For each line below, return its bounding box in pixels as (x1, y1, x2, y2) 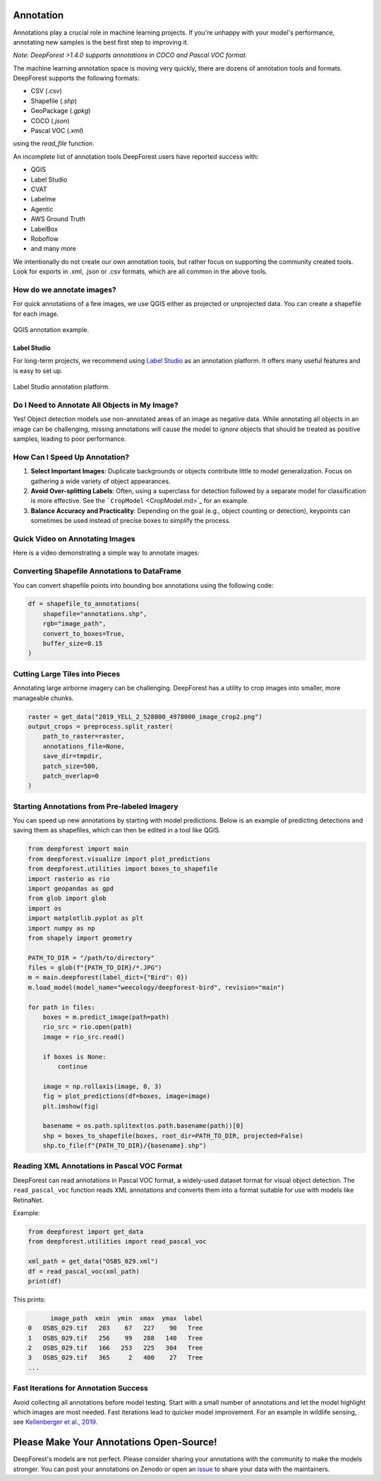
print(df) (28, 1277, 62, 1285)
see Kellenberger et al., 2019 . (13, 1417, 98, 1427)
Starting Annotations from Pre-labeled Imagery (13, 801, 179, 811)
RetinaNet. (13, 1196, 44, 1204)
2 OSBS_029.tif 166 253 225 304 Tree (28, 1344, 203, 1352)
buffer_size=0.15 (42, 639, 103, 648)
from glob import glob (28, 895, 107, 902)
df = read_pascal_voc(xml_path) (28, 1267, 140, 1275)
